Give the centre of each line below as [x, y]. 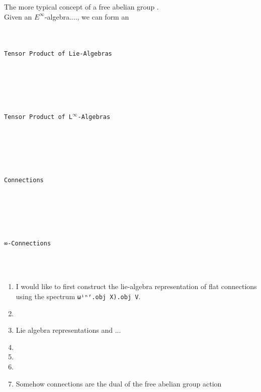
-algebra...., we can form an [87, 16]
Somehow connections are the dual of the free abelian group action [119, 383]
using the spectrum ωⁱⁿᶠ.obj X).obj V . [78, 296]
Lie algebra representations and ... [68, 330]
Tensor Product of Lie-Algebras [58, 54]
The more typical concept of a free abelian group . [81, 7]
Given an [18, 16]
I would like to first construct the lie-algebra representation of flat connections [136, 286]
